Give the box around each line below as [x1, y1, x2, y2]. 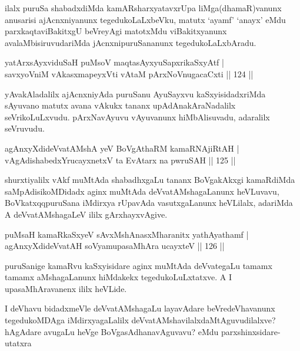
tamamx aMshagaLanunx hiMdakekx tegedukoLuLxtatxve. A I [5, 271, 232, 283]
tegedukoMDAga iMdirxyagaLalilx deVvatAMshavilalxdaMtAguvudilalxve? [5, 314, 276, 326]
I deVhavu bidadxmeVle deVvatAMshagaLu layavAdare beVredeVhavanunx [5, 302, 275, 314]
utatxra [5, 337, 32, 349]
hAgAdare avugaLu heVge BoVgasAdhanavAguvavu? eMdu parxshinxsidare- [5, 325, 281, 337]
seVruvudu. [5, 122, 45, 135]
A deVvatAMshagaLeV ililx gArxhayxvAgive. [5, 208, 168, 220]
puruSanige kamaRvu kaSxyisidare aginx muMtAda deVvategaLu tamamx [5, 259, 272, 271]
